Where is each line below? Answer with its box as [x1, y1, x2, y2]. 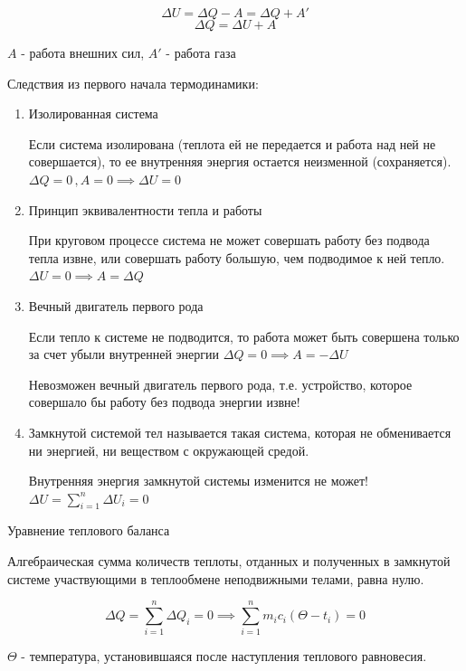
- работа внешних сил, [21, 43, 145, 61]
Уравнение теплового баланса [7, 521, 170, 540]
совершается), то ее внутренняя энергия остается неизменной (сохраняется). [28, 152, 452, 171]
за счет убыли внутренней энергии [28, 345, 220, 364]
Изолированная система [28, 104, 158, 123]
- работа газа [166, 43, 236, 61]
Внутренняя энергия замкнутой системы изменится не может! [28, 471, 368, 490]
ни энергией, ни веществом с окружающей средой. [28, 440, 309, 459]
